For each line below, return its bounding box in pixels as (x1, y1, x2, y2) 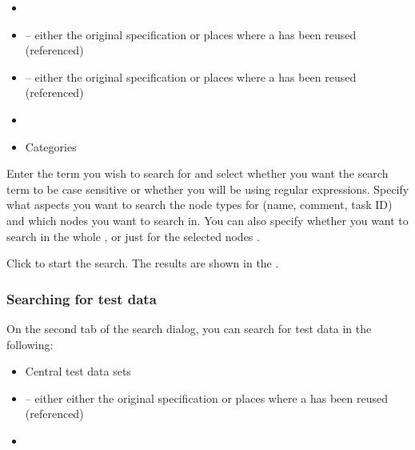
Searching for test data (6, 288, 157, 308)
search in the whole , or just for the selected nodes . (6, 227, 260, 244)
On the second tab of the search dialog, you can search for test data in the (6, 319, 372, 336)
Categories (25, 138, 77, 155)
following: (6, 335, 54, 352)
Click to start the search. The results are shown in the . (6, 255, 279, 271)
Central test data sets (25, 363, 131, 380)
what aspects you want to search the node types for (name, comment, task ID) (6, 196, 393, 213)
